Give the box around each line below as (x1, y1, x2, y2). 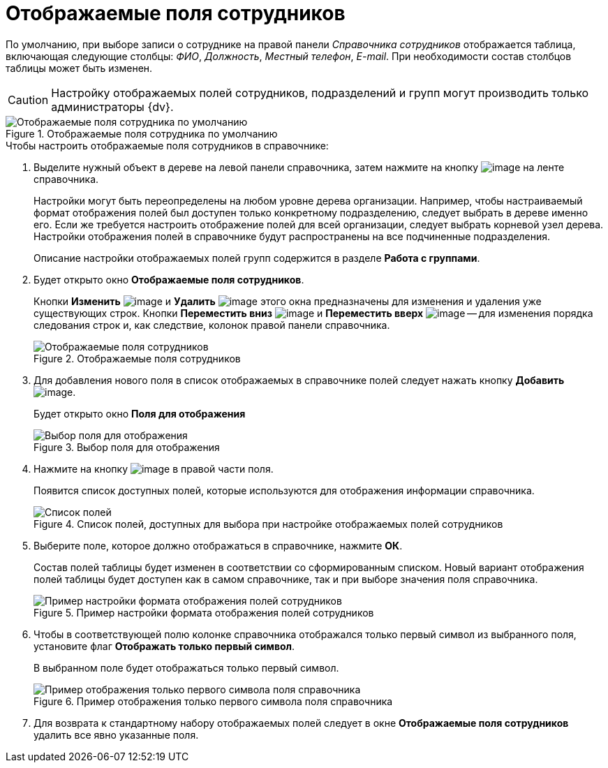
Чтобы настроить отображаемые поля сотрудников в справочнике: (6, 139, 329, 152)
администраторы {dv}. (51, 99, 174, 114)
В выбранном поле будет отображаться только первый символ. (34, 661, 339, 674)
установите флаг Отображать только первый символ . (34, 640, 295, 652)
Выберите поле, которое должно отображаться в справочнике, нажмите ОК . (34, 539, 403, 552)
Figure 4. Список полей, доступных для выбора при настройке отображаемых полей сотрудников (34, 517, 503, 530)
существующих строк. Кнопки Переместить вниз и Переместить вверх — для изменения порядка (34, 307, 593, 319)
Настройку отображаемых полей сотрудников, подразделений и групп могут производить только (51, 85, 589, 100)
